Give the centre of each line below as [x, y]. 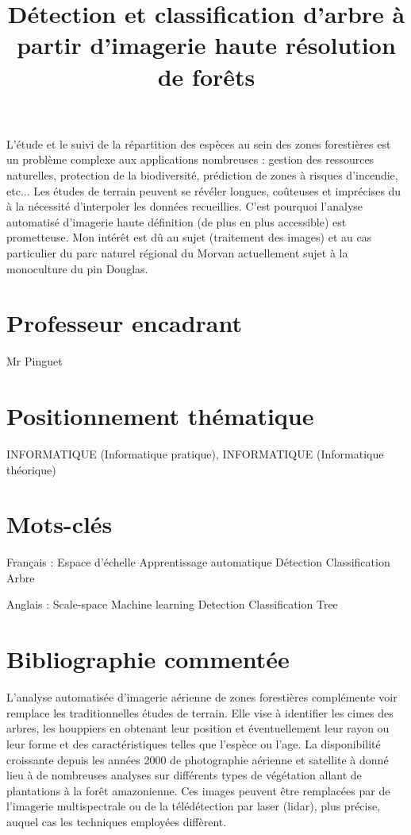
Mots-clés [60, 524]
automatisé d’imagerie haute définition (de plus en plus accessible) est [177, 221]
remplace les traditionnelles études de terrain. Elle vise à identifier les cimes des [200, 712]
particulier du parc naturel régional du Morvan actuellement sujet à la [177, 252]
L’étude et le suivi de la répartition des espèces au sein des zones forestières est [199, 143]
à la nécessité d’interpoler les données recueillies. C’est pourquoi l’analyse [185, 206]
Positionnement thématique [160, 416]
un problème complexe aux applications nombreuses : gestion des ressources [190, 159]
